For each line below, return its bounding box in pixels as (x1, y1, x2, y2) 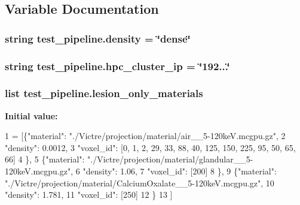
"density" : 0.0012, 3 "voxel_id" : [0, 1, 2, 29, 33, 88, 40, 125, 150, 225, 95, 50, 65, (5, 141, 296, 153)
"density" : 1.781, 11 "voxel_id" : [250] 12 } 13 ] (5, 188, 173, 201)
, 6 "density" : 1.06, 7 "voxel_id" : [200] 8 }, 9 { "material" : (71, 165, 277, 177)
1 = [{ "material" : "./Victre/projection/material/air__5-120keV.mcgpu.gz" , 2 (5, 129, 286, 142)
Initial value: (5, 109, 58, 122)
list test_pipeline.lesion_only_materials (5, 86, 203, 101)
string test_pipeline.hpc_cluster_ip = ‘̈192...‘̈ (5, 58, 230, 73)
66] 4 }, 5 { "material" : (5, 153, 85, 165)
